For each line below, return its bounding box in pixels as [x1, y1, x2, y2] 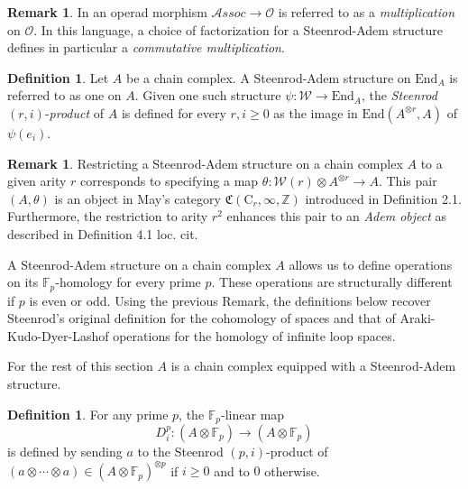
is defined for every [121, 103, 226, 122]
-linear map [221, 404, 285, 423]
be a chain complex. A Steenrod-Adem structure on [126, 68, 411, 87]
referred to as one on [7, 86, 122, 105]
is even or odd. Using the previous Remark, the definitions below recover [29, 291, 431, 309]
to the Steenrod [137, 442, 224, 460]
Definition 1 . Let [7, 68, 109, 87]
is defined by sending [7, 442, 123, 460]
